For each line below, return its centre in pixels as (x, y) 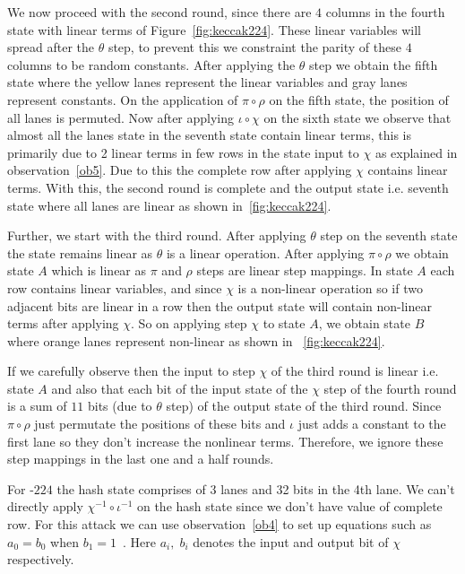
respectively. (41, 559)
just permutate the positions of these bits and (160, 424)
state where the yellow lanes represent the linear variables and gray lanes (207, 82)
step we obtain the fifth (374, 64)
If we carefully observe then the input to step (131, 371)
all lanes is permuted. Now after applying (121, 117)
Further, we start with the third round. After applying (157, 235)
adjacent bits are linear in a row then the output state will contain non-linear (220, 305)
